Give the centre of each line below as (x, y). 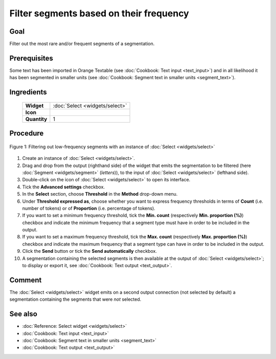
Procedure (27, 134)
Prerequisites (31, 58)
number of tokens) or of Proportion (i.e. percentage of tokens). (89, 208)
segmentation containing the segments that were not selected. (75, 299)
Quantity (36, 119)
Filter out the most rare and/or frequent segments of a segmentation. (82, 44)
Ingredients (28, 92)
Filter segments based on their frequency (99, 13)
